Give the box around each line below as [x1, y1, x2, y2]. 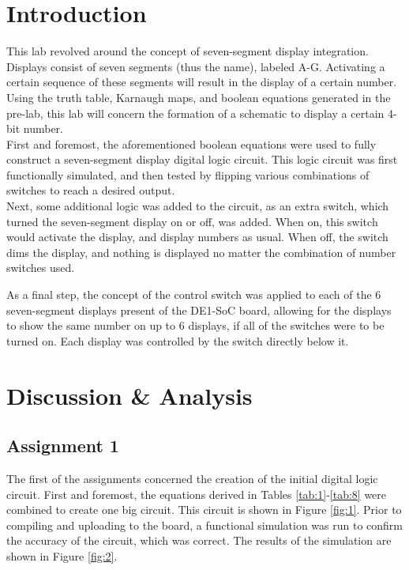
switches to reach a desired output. [6, 182, 175, 198]
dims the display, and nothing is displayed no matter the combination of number [6, 243, 396, 260]
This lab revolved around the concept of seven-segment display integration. [6, 43, 369, 59]
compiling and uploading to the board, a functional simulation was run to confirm [6, 516, 403, 533]
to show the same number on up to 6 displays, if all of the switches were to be [6, 317, 385, 334]
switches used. [6, 259, 75, 276]
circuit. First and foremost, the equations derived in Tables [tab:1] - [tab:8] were [6, 485, 387, 502]
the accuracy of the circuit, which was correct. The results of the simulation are [6, 532, 392, 549]
